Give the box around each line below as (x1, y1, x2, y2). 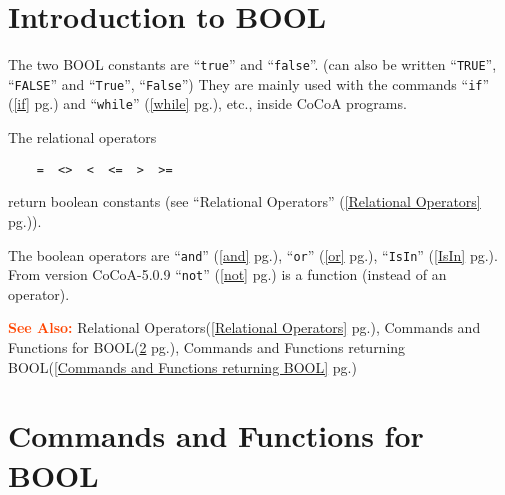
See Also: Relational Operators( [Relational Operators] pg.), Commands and (8, 317, 481, 338)
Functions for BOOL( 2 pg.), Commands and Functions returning (8, 337, 406, 358)
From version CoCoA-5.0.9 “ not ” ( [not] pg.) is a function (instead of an (8, 264, 447, 285)
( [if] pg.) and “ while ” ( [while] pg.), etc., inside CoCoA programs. (8, 93, 407, 114)
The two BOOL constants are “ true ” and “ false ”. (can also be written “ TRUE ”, (8, 54, 497, 75)
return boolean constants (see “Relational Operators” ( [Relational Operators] (8, 191, 481, 212)
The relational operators (8, 127, 157, 148)
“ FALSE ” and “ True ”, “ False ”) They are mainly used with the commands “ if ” (8, 73, 490, 94)
